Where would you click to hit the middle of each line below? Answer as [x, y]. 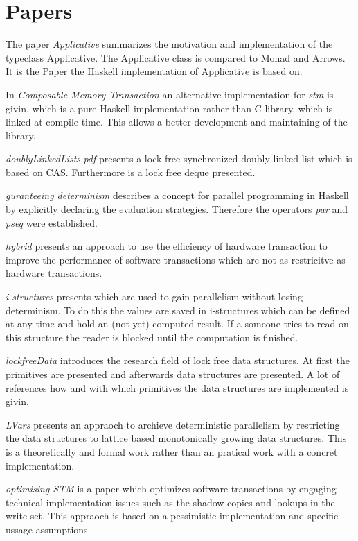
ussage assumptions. [48, 529]
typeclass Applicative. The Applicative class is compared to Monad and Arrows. [176, 57]
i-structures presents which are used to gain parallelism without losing [154, 297]
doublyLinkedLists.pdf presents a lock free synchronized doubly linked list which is [179, 158]
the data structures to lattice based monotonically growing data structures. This [176, 438]
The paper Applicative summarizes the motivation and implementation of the [169, 44]
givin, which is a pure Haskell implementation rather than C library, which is [169, 108]
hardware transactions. [54, 273]
